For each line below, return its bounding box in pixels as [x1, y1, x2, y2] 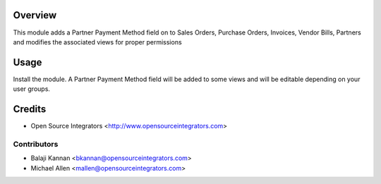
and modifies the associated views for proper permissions [13, 37, 183, 46]
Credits [13, 103, 47, 116]
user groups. [13, 85, 51, 93]
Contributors [13, 139, 59, 149]
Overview [13, 9, 57, 21]
